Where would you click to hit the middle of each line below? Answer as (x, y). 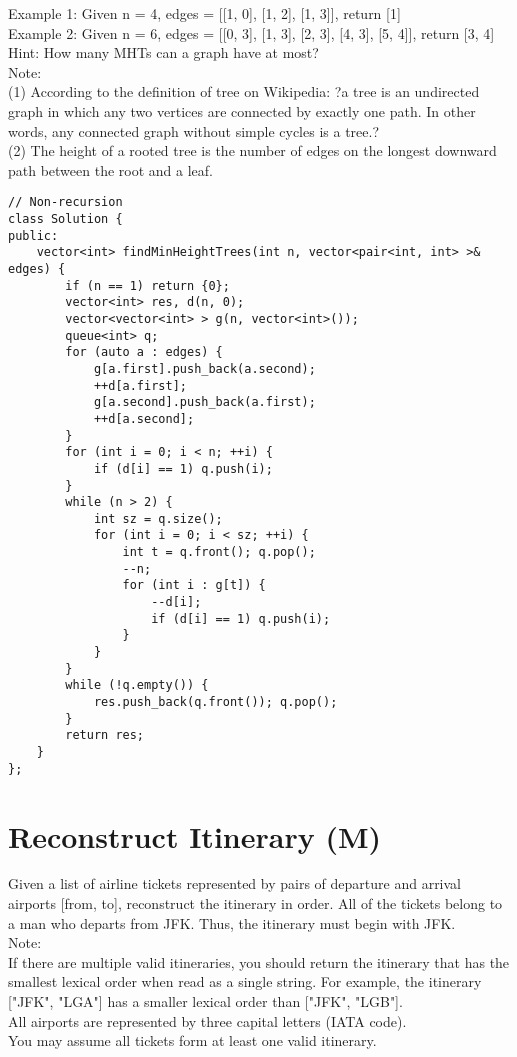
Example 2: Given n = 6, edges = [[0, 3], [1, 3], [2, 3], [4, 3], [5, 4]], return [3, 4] (251, 32)
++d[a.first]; (140, 385)
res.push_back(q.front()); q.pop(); (215, 702)
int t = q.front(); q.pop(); (219, 552)
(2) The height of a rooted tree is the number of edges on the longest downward (252, 150)
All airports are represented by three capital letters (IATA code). (207, 1020)
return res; (105, 735)
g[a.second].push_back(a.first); (204, 402)
